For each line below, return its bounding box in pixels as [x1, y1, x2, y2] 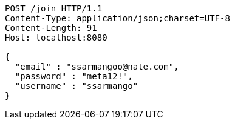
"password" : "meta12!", [15, 71, 133, 81]
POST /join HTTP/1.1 [5, 4, 103, 13]
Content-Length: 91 [5, 23, 97, 33]
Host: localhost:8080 [5, 33, 107, 42]
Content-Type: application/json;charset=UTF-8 [5, 13, 230, 23]
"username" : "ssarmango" [15, 81, 138, 91]
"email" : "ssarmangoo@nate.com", [15, 62, 179, 71]
